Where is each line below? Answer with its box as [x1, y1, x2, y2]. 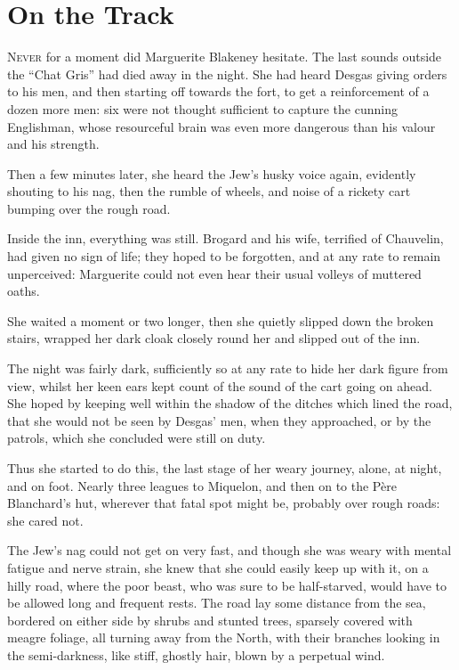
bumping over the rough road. [7, 199, 171, 217]
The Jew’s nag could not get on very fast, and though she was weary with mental [7, 541, 452, 560]
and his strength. [7, 135, 100, 153]
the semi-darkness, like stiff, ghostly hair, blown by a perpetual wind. [7, 645, 385, 664]
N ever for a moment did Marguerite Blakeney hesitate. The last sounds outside [7, 47, 442, 66]
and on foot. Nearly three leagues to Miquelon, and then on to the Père [7, 476, 397, 494]
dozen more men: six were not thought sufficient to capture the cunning [7, 99, 398, 118]
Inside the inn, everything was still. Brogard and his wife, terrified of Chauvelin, [7, 229, 444, 248]
